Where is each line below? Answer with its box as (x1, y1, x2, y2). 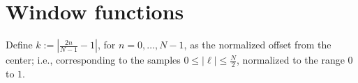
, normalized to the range (237, 53, 345, 67)
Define (6, 37, 33, 52)
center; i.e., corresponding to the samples (6, 53, 181, 67)
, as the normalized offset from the (184, 37, 331, 52)
